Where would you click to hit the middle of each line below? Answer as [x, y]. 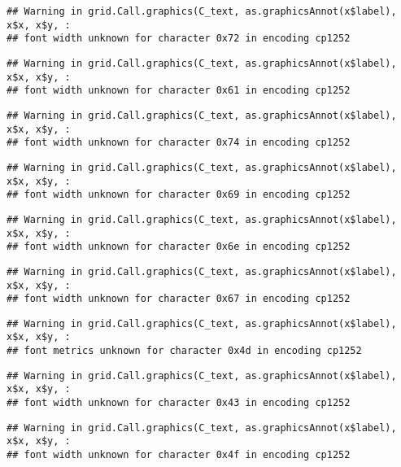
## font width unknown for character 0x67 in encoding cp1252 [179, 299]
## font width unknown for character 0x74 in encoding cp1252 [179, 143]
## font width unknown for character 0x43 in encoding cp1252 [179, 403]
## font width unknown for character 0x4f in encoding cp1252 [179, 455]
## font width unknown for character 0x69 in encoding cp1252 [179, 195]
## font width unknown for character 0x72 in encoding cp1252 [179, 39]
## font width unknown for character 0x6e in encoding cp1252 [179, 247]
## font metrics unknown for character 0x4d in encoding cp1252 [184, 351]
